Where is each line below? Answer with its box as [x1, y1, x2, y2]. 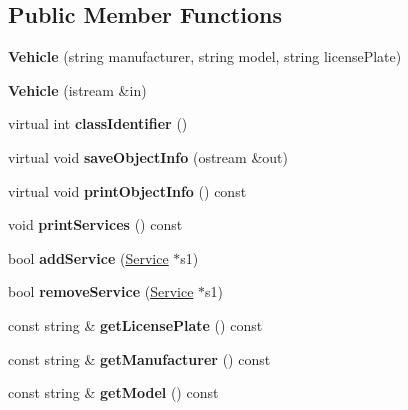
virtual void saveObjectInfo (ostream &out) [8, 146, 288, 167]
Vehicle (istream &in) [8, 79, 147, 100]
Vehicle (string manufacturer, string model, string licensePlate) [8, 46, 402, 67]
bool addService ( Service [8, 247, 169, 268]
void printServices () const [8, 214, 183, 235]
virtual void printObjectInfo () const [8, 180, 247, 201]
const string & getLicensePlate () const [8, 314, 263, 335]
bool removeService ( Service [8, 281, 194, 302]
